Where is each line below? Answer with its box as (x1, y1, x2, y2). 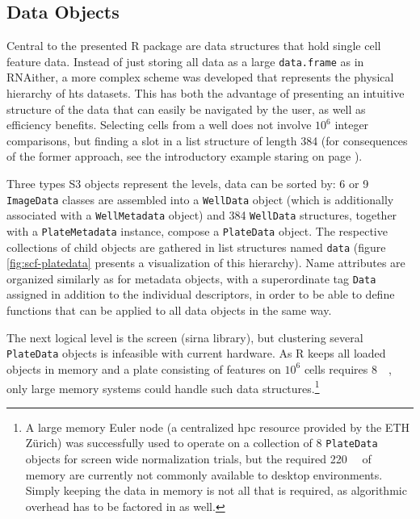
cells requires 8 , (304, 360, 392, 377)
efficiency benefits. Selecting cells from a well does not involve (6, 116, 312, 133)
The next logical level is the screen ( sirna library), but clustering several (6, 329, 363, 345)
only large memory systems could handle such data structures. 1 (6, 377, 320, 396)
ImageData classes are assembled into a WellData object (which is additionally (6, 190, 394, 207)
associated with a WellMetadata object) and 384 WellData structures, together (6, 207, 397, 224)
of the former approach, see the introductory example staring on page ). (6, 148, 363, 165)
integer (334, 116, 369, 133)
